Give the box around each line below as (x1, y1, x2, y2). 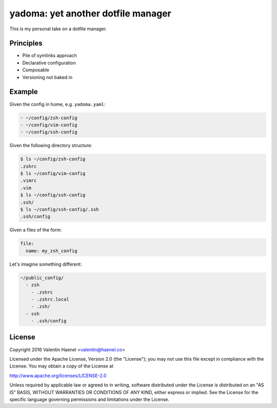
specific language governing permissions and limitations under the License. (9, 396, 169, 402)
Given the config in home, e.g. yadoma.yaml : (9, 101, 106, 107)
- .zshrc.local (31, 296, 69, 302)
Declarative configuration (22, 60, 76, 66)
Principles (9, 39, 43, 48)
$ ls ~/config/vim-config (20, 171, 86, 177)
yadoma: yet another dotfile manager (9, 8, 171, 19)
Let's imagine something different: (9, 261, 82, 267)
